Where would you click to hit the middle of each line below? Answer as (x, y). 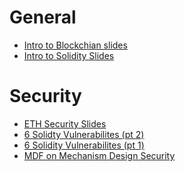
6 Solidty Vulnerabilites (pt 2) (84, 134)
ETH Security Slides (65, 123)
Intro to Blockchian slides (75, 45)
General (43, 17)
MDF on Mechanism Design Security (99, 155)
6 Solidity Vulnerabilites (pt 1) (84, 145)
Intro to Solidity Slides (69, 55)
